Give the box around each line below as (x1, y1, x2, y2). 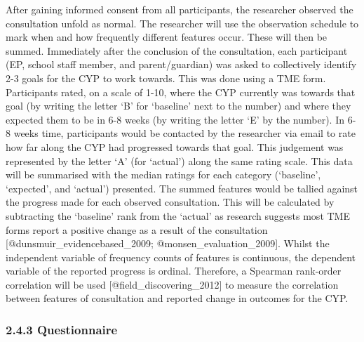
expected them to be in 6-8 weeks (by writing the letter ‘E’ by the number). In (6, 112, 344, 126)
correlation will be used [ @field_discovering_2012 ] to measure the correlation (6, 277, 339, 291)
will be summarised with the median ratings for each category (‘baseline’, (6, 167, 321, 182)
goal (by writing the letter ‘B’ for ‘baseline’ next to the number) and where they (6, 98, 351, 113)
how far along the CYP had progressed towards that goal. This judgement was (6, 139, 344, 154)
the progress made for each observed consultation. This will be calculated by (6, 195, 335, 209)
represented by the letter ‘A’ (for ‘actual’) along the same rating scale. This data (6, 153, 353, 168)
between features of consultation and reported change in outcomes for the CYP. (6, 291, 349, 305)
